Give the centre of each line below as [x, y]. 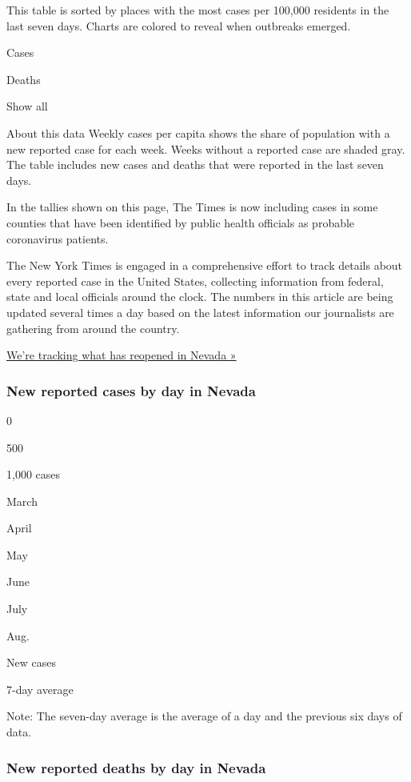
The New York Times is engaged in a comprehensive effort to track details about [205, 265]
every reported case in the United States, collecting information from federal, [195, 281]
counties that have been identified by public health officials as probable [181, 222]
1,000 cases [34, 474]
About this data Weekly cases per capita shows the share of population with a [198, 132]
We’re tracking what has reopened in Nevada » [122, 355]
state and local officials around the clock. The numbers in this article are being [200, 297]
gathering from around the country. [93, 328]
